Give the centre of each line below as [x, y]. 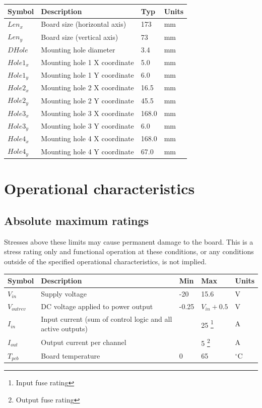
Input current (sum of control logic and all [107, 318]
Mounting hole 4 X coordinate [87, 138]
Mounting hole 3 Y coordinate [87, 126]
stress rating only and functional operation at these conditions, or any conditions [129, 251]
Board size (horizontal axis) [84, 24]
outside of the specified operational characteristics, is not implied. [105, 261]
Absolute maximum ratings [77, 220]
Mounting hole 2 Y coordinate [87, 100]
